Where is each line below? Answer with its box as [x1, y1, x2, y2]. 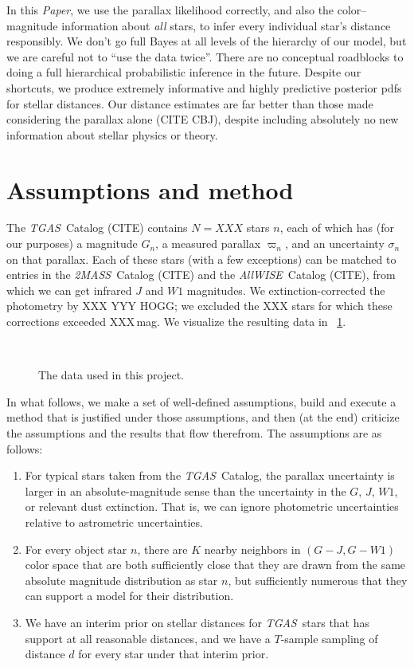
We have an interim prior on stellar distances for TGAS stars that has [25, 614, 370, 630]
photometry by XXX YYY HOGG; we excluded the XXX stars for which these [6, 297, 393, 314]
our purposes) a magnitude [6, 235, 138, 252]
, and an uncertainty [284, 235, 385, 252]
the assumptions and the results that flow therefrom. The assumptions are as [6, 425, 382, 441]
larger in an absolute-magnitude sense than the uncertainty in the [25, 482, 346, 499]
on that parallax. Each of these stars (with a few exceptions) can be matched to [6, 250, 396, 267]
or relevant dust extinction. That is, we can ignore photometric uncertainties [25, 498, 399, 515]
